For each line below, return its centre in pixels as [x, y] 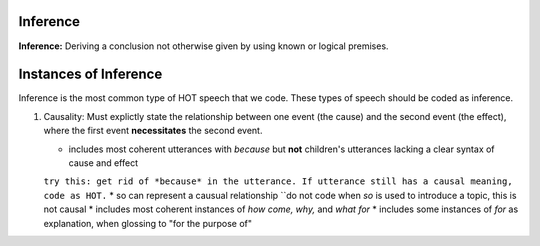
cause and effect [103, 162]
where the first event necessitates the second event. [153, 131]
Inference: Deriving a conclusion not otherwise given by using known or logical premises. [203, 46]
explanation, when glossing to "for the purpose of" [148, 223]
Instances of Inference [90, 74]
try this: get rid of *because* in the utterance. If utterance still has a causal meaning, [278, 181]
